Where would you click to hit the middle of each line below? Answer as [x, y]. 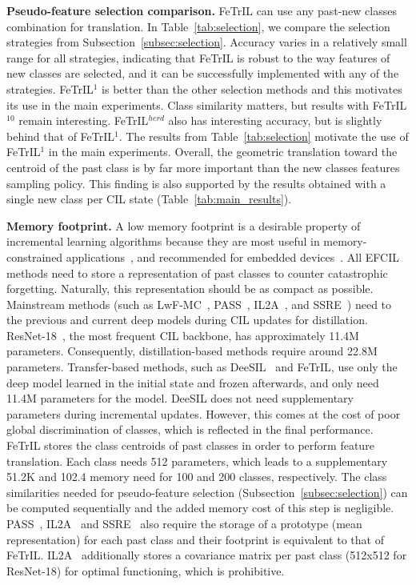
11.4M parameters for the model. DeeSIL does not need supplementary [180, 398]
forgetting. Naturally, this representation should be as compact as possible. [190, 288]
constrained [35, 256]
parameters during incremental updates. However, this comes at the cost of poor [204, 413]
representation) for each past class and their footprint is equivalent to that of [195, 539]
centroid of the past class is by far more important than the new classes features [203, 167]
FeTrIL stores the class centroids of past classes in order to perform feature [190, 445]
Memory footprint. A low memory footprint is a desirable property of [184, 225]
